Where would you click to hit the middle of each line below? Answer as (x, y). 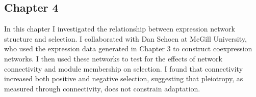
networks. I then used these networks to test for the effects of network (113, 58)
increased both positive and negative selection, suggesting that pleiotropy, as (124, 78)
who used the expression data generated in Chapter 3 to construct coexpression (128, 48)
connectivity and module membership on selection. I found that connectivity (124, 68)
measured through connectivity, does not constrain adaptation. (102, 88)
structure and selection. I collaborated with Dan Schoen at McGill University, (125, 38)
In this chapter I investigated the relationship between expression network (120, 29)
